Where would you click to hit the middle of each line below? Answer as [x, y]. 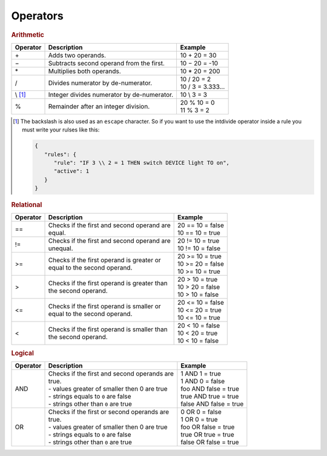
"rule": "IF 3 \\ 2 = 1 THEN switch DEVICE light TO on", [142, 163]
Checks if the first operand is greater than [108, 283]
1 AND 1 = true [201, 374]
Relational [27, 205]
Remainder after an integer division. [99, 106]
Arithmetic [28, 35]
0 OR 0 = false [201, 412]
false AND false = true [212, 404]
